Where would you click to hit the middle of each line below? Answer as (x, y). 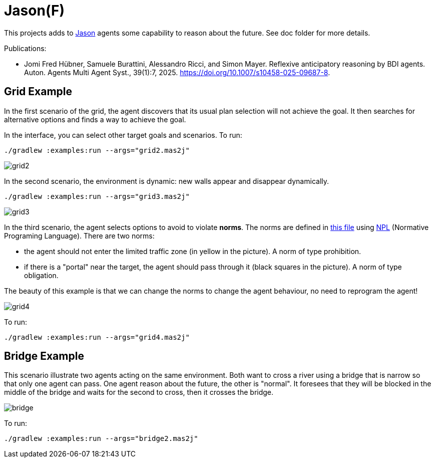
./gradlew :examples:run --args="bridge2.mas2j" (101, 439)
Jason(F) (34, 11)
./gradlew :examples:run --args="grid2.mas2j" (97, 150)
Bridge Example (44, 356)
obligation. (41, 275)
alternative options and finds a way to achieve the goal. (95, 119)
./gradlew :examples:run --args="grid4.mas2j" (97, 337)
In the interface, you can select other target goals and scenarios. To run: (123, 135)
